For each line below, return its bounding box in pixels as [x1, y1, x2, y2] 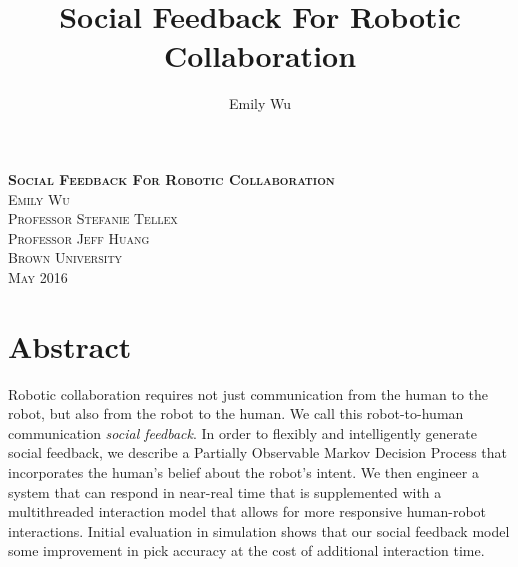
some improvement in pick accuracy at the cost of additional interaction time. [8, 540, 485, 561]
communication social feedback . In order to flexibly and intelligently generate [8, 422, 477, 443]
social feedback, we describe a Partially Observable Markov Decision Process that [8, 442, 507, 463]
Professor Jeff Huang [8, 227, 150, 248]
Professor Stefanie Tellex [8, 208, 178, 229]
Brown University [8, 247, 123, 268]
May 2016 [8, 266, 68, 287]
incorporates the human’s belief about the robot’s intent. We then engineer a [8, 461, 479, 482]
